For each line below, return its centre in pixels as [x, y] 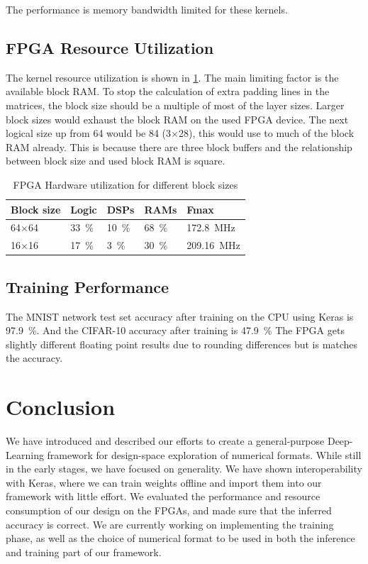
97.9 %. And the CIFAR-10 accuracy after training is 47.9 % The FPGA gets [175, 330]
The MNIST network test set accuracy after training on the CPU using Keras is [180, 316]
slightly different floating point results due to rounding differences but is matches [182, 344]
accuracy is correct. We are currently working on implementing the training [170, 524]
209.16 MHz [213, 245]
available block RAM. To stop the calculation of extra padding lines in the [168, 91]
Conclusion [61, 407]
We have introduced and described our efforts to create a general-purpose [165, 441]
